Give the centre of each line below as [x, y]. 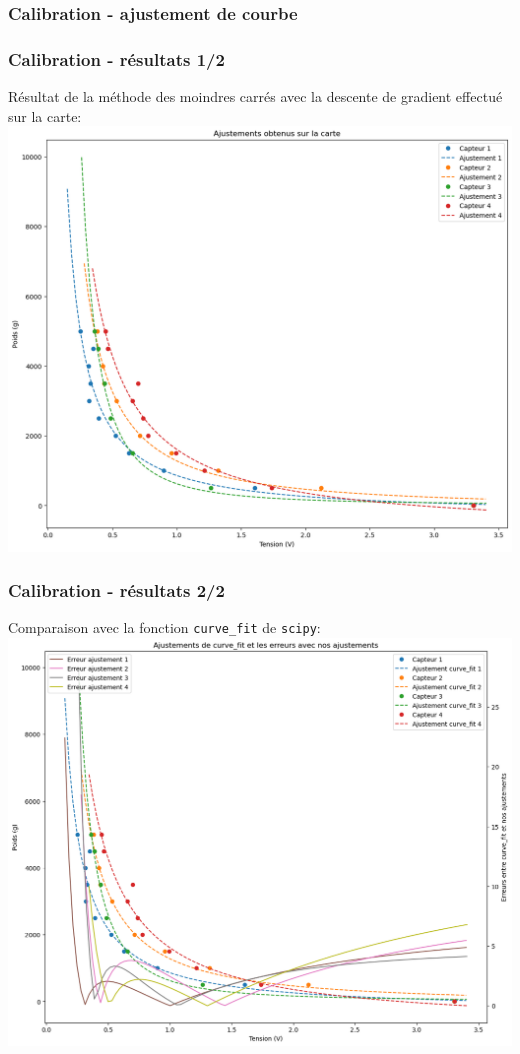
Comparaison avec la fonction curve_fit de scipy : [164, 627]
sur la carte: [45, 115]
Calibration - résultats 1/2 [116, 58]
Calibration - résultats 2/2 [116, 590]
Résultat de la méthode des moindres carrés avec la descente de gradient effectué [255, 96]
